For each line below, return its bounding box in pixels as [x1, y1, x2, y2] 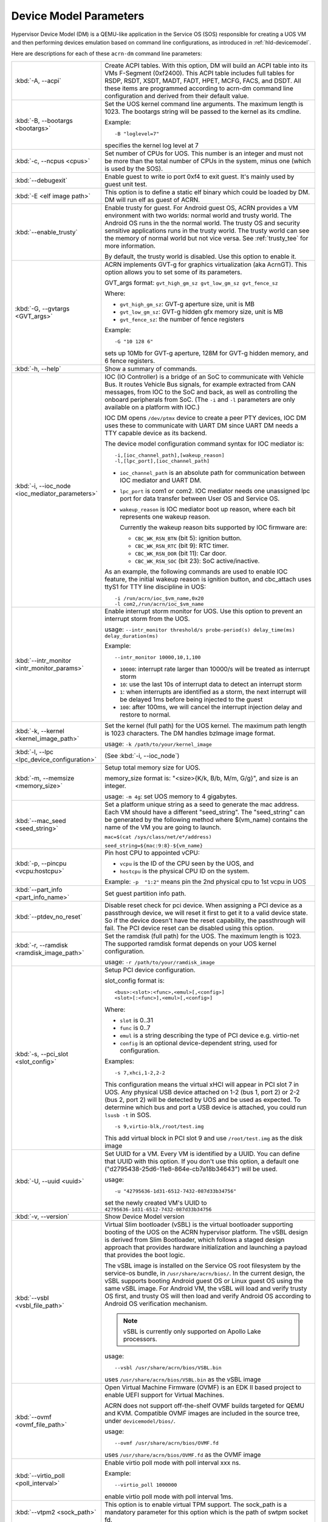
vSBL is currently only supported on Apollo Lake [123, 1327, 261, 1336]
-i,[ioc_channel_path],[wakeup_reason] [114, 452, 225, 458]
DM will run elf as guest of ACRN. [104, 195, 200, 204]
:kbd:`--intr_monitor [15, 656, 72, 665]
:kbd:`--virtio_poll [15, 1471, 65, 1480]
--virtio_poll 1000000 [114, 1481, 177, 1488]
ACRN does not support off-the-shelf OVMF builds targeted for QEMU [104, 1401, 305, 1409]
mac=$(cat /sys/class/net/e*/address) [104, 833, 212, 840]
